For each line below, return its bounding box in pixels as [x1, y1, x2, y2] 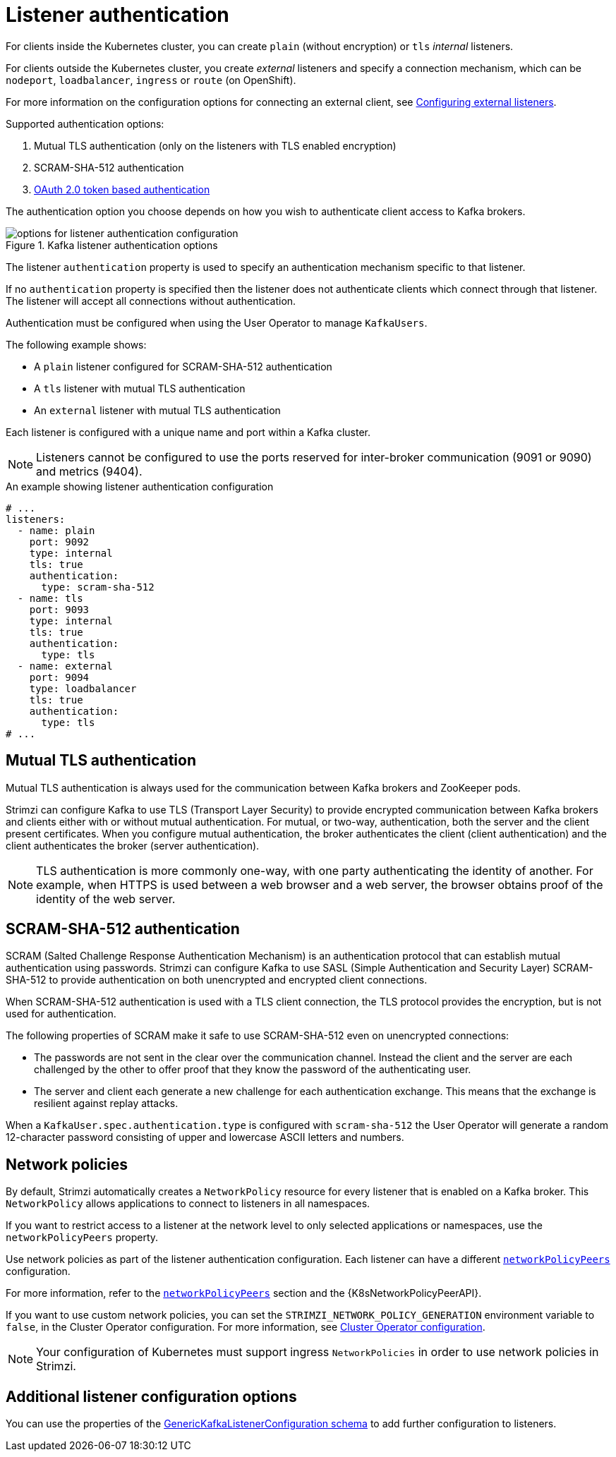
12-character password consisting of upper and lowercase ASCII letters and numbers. [6, 1131, 404, 1144]
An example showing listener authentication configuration [6, 480, 274, 492]
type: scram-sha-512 [41, 581, 155, 593]
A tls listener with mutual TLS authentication [34, 382, 246, 394]
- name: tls [17, 592, 83, 604]
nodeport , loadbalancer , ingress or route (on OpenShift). [6, 73, 296, 86]
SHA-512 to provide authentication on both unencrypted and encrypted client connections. [6, 974, 428, 986]
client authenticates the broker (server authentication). [6, 839, 260, 852]
